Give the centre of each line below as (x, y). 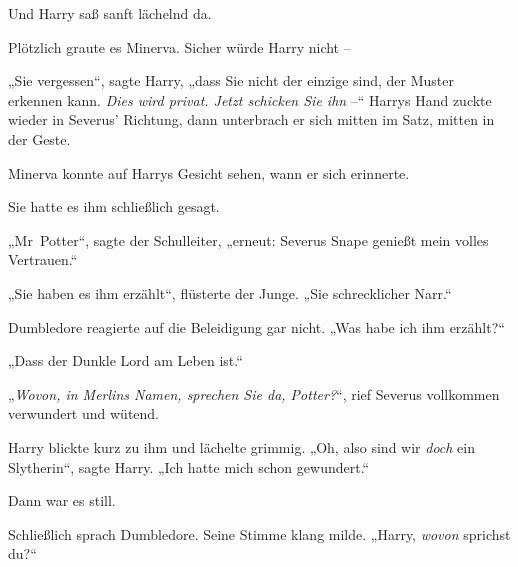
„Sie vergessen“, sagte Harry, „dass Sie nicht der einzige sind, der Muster (231, 80)
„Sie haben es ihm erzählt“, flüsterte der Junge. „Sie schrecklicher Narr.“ (230, 292)
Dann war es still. (62, 500)
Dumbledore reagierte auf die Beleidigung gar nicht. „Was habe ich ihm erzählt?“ (256, 326)
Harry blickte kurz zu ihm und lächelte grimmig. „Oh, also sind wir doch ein (242, 446)
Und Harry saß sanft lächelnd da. (110, 13)
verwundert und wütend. (84, 413)
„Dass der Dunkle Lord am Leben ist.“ (125, 360)
